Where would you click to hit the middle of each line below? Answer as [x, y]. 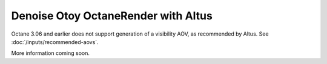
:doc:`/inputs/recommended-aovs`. [55, 42]
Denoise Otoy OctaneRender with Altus [112, 16]
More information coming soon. [51, 53]
